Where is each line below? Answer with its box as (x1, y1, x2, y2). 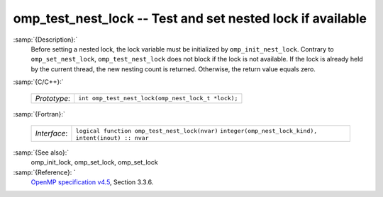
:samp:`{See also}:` (13, 148, 70, 157)
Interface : (35, 129, 68, 138)
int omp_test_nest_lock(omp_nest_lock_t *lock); (78, 95, 238, 102)
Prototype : (35, 93, 71, 103)
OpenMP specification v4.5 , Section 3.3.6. (30, 178, 154, 186)
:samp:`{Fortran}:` (13, 109, 65, 118)
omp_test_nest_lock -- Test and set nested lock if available (13, 11, 367, 26)
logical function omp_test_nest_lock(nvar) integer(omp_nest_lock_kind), (75, 127, 318, 134)
